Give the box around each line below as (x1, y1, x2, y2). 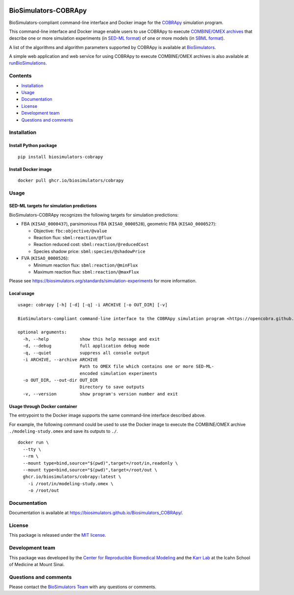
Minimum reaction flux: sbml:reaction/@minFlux (33, 262, 138, 268)
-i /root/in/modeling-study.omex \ (27, 481, 114, 486)
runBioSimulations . (9, 60, 48, 66)
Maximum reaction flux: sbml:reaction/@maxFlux (33, 269, 139, 274)
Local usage (9, 291, 34, 297)
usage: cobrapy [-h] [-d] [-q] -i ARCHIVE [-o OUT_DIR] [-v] (18, 302, 168, 307)
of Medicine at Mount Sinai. (9, 561, 65, 567)
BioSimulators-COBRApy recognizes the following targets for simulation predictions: (9, 212, 179, 218)
